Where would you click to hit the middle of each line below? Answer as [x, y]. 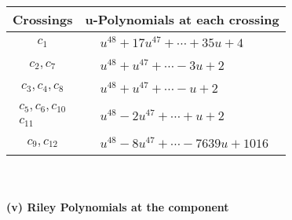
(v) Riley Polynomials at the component [118, 206]
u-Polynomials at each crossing [182, 19]
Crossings [43, 19]
